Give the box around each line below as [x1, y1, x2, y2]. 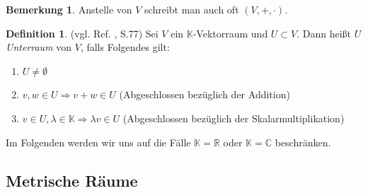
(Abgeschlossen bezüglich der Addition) [119, 87, 290, 102]
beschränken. [275, 134, 331, 149]
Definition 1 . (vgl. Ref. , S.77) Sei [6, 25, 159, 40]
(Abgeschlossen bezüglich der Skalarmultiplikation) [122, 110, 345, 125]
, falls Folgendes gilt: [80, 40, 170, 54]
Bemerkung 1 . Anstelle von [6, 2, 132, 16]
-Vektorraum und [192, 25, 268, 40]
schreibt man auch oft [144, 2, 239, 16]
